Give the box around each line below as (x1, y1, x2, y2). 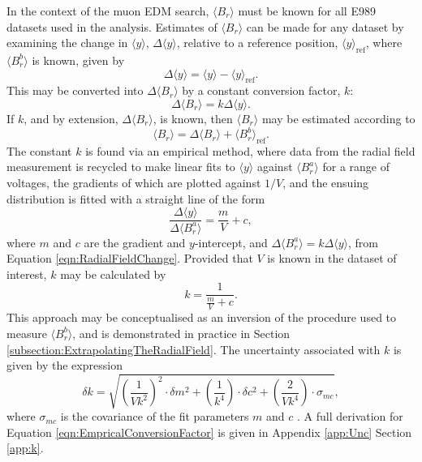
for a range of (322, 158, 390, 175)
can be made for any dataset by (246, 18, 404, 35)
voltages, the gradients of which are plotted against (6, 174, 261, 191)
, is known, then (153, 109, 233, 126)
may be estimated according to (261, 109, 416, 126)
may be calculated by (60, 265, 166, 282)
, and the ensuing (282, 174, 369, 191)
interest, (6, 265, 47, 282)
